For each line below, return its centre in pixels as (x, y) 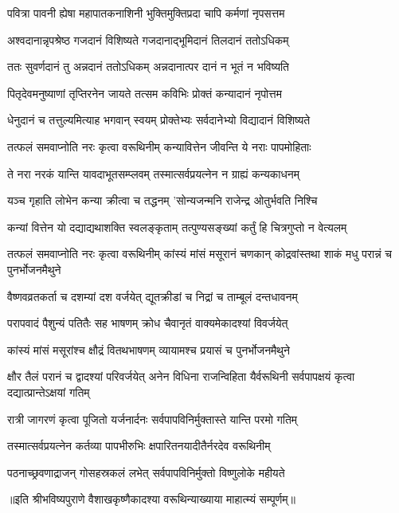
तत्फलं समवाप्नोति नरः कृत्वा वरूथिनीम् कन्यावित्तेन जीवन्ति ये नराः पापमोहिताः (159, 146)
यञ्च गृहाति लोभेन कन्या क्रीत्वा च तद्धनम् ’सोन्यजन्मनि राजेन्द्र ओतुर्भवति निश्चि (162, 200)
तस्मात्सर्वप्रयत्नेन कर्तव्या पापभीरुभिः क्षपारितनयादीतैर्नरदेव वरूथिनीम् (139, 446)
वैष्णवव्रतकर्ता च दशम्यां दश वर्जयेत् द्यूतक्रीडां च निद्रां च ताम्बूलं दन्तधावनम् (153, 296)
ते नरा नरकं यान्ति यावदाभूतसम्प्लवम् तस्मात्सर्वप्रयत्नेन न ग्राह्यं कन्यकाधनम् (154, 173)
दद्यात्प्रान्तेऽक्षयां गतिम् (49, 392)
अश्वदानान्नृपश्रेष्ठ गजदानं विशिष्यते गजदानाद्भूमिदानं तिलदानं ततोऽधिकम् (148, 39)
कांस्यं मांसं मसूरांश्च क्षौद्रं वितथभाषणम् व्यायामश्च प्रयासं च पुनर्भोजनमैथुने (149, 349)
